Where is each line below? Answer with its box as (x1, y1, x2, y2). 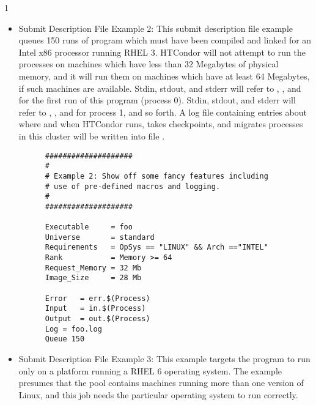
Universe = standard (45, 232, 155, 242)
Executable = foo (45, 223, 133, 232)
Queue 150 (45, 335, 85, 344)
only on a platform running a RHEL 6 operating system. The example (18, 364, 282, 377)
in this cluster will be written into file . (18, 129, 165, 142)
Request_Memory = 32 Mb (45, 263, 142, 272)
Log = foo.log (45, 324, 102, 333)
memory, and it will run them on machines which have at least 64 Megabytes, (18, 69, 310, 82)
